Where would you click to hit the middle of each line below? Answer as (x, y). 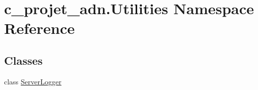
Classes (23, 60)
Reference (40, 28)
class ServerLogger (33, 81)
